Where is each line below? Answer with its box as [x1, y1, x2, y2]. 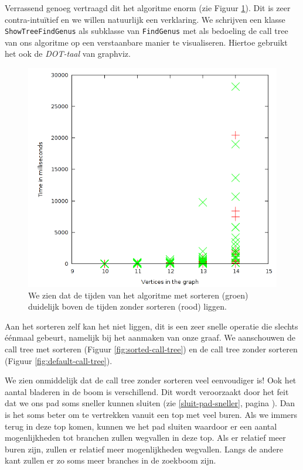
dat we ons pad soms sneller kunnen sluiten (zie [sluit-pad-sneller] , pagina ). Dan [5, 397, 295, 409]
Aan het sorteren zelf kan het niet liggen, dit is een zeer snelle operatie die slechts [5, 320, 298, 332]
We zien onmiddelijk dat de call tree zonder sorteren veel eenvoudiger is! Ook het [5, 374, 297, 386]
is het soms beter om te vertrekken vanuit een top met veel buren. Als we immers [5, 408, 298, 420]
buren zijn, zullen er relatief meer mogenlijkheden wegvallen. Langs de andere [5, 442, 283, 455]
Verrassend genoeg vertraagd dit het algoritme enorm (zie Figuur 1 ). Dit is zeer [5, 2, 291, 13]
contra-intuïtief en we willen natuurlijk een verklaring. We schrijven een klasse [5, 13, 285, 25]
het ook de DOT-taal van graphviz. [5, 47, 131, 60]
